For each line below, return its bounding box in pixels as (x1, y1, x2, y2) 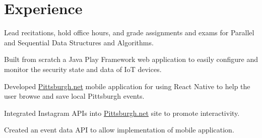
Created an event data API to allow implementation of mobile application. (4, 124, 234, 135)
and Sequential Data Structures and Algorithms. (4, 37, 154, 47)
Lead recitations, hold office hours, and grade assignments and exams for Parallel (4, 27, 254, 38)
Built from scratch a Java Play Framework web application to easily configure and (4, 54, 258, 64)
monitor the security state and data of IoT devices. (4, 63, 162, 74)
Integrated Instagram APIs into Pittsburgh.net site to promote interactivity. (4, 107, 240, 118)
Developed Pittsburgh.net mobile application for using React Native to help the (4, 81, 250, 91)
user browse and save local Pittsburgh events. (4, 91, 145, 101)
